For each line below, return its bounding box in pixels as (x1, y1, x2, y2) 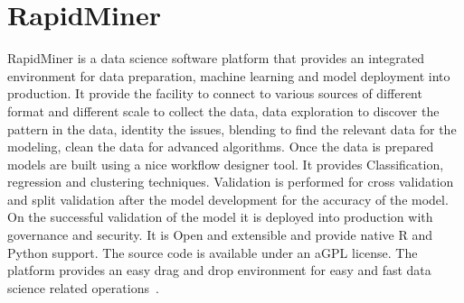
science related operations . (7, 278, 159, 297)
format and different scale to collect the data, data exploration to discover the (7, 101, 440, 120)
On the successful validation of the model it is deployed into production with (7, 207, 433, 226)
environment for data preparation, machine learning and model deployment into (7, 66, 450, 85)
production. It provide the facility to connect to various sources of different (7, 84, 422, 103)
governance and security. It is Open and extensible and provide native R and (7, 225, 432, 244)
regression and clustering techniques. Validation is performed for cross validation (7, 172, 454, 191)
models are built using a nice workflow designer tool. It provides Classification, (7, 154, 444, 173)
